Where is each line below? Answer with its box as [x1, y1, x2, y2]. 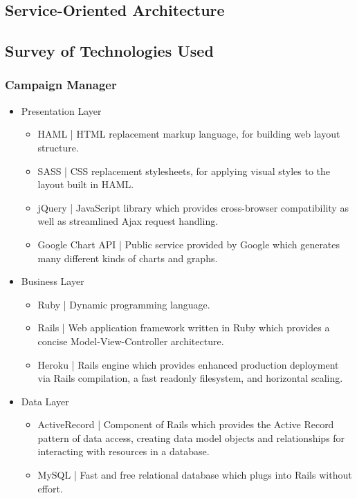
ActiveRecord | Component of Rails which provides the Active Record [37, 417, 334, 432]
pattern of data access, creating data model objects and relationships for [37, 430, 345, 445]
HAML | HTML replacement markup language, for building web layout [37, 127, 340, 141]
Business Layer [21, 274, 84, 288]
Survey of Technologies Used [5, 40, 214, 62]
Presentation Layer [21, 103, 102, 118]
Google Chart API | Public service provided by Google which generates [37, 237, 340, 251]
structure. [37, 140, 79, 154]
